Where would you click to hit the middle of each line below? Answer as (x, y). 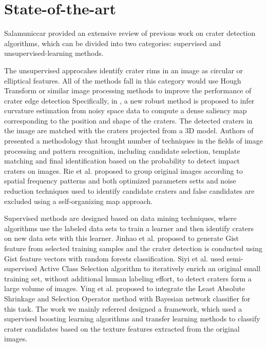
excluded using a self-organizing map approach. (79, 201)
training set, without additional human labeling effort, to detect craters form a (128, 278)
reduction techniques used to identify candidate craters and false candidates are (129, 191)
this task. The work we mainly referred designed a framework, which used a (123, 308)
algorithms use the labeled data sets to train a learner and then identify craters (129, 228)
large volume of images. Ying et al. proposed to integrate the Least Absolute (125, 288)
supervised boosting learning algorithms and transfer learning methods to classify (132, 319)
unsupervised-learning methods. (54, 53)
